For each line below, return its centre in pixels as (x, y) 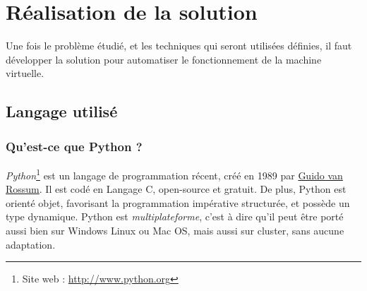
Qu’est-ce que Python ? (74, 146)
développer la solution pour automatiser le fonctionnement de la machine (164, 59)
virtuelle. (25, 73)
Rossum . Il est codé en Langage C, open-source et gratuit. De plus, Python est (176, 189)
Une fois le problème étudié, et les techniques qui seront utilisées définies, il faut (179, 46)
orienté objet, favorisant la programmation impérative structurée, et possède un (178, 202)
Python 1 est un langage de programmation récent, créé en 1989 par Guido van (174, 174)
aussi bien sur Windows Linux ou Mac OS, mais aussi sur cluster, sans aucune (175, 230)
